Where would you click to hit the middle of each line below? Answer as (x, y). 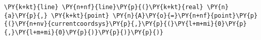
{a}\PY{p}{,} (26, 15)
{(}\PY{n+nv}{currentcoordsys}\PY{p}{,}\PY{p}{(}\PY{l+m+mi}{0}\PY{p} (125, 24)
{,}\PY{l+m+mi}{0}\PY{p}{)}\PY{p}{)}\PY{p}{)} (84, 32)
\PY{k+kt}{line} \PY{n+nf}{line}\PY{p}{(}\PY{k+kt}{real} (104, 7)
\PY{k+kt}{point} (80, 15)
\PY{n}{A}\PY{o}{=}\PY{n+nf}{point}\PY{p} (185, 15)
